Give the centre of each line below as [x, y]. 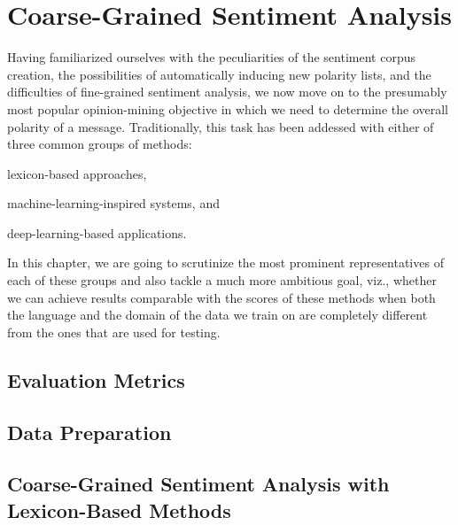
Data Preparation [89, 432]
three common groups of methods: [100, 144]
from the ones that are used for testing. [114, 332]
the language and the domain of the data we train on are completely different [217, 315]
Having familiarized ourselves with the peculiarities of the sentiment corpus [211, 57]
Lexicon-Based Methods [119, 510]
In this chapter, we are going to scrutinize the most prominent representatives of [225, 262]
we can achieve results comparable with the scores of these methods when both [221, 297]
